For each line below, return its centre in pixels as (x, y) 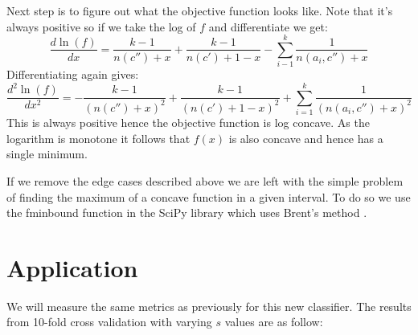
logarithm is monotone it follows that (98, 138)
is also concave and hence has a (306, 138)
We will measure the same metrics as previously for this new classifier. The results (209, 306)
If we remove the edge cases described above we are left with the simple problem (205, 180)
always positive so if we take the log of (101, 26)
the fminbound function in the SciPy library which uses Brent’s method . (187, 212)
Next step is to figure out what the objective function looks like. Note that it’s (200, 10)
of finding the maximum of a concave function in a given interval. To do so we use (209, 196)
